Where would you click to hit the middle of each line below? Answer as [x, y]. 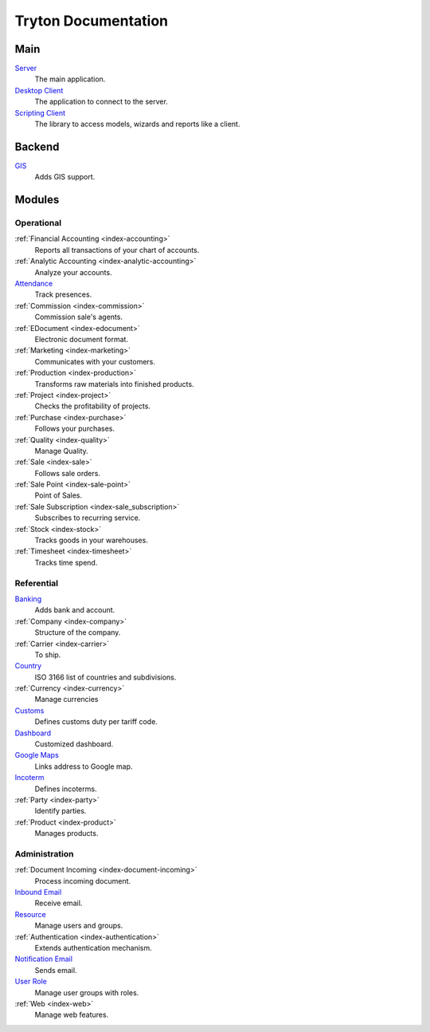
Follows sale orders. [68, 473]
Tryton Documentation [92, 21]
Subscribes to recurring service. [88, 518]
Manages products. [66, 833]
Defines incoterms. [66, 789]
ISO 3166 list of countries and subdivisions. [106, 677]
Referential [37, 583]
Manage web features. [72, 1015]
